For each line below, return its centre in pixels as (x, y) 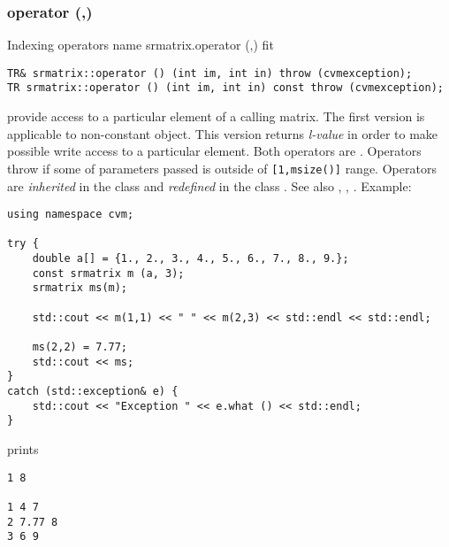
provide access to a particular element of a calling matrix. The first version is (216, 116)
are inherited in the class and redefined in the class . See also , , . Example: (209, 185)
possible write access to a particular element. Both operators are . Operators (214, 151)
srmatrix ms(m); (80, 288)
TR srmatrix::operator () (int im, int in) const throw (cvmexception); (225, 88)
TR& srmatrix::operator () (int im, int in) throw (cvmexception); (210, 73)
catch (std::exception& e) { (93, 392)
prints (23, 449)
